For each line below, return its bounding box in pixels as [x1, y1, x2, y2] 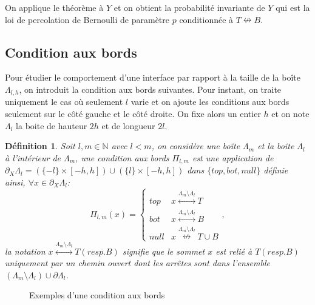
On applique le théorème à [5, 1, 104, 13]
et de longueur [101, 119, 155, 132]
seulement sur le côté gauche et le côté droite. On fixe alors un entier [5, 107, 261, 120]
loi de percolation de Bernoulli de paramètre [5, 13, 170, 25]
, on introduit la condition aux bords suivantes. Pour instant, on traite [19, 82, 282, 95]
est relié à [215, 244, 252, 257]
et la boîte [257, 139, 294, 152]
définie [263, 164, 288, 176]
